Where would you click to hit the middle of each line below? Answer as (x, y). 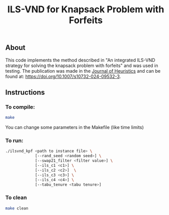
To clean (16, 198)
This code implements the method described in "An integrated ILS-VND (80, 60)
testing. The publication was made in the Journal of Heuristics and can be (83, 71)
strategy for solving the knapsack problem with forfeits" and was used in (82, 66)
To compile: (20, 107)
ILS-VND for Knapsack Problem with (86, 9)
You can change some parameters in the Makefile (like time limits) (75, 127)
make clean (17, 208)
